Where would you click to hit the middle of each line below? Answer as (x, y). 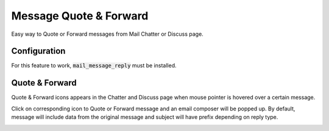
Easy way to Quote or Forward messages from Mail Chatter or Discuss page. (107, 34)
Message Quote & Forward (80, 16)
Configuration (38, 51)
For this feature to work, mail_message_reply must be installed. (94, 65)
